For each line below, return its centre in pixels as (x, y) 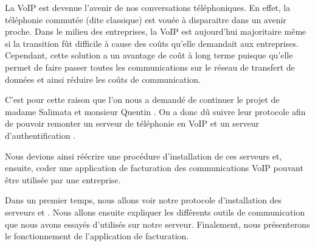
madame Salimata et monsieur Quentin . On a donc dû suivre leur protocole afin (155, 111)
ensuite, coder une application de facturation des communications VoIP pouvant (154, 168)
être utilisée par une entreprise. (63, 179)
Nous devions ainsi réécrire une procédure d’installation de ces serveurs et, (144, 156)
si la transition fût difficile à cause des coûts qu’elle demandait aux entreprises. (152, 43)
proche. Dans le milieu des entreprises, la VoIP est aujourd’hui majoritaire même (156, 31)
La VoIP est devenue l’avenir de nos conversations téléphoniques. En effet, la (148, 7)
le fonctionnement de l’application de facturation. (97, 236)
